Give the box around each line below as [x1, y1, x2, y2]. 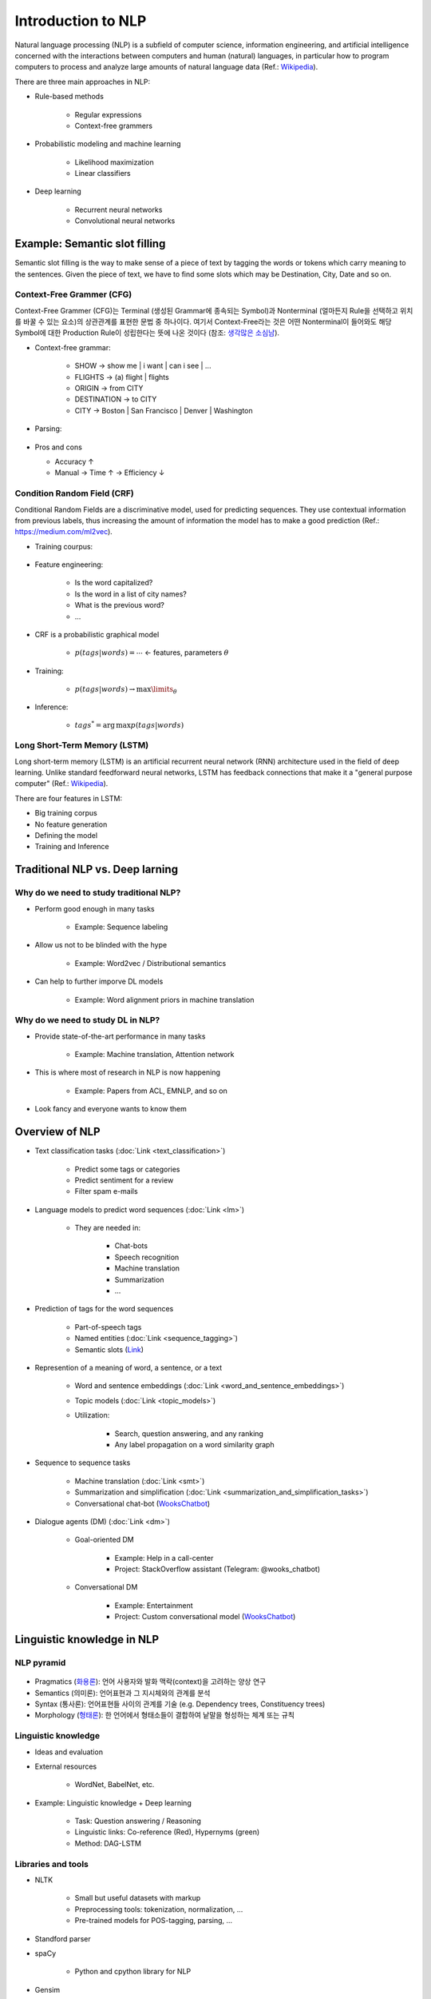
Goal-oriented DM [74, 1535, 135, 1545]
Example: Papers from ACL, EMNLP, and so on [74, 1086, 227, 1095]
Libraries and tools [14, 1858, 89, 1869]
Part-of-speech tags [74, 1322, 142, 1331]
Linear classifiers [74, 169, 131, 178]
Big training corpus [34, 808, 97, 818]
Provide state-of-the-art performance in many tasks [34, 1031, 206, 1041]
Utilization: [74, 1410, 110, 1420]
